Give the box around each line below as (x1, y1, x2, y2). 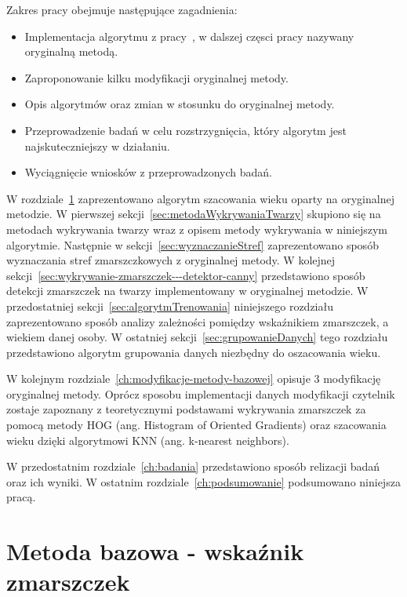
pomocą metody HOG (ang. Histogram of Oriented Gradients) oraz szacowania (6, 417, 387, 433)
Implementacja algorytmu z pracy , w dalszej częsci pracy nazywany (24, 27, 354, 44)
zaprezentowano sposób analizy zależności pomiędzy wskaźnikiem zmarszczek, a (6, 313, 389, 329)
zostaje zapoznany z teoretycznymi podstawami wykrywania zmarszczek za (6, 401, 366, 417)
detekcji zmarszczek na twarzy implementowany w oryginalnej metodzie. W (6, 282, 369, 299)
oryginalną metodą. (24, 43, 118, 60)
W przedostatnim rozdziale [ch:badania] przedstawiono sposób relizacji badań (6, 458, 380, 475)
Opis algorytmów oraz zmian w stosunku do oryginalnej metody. (24, 96, 335, 112)
